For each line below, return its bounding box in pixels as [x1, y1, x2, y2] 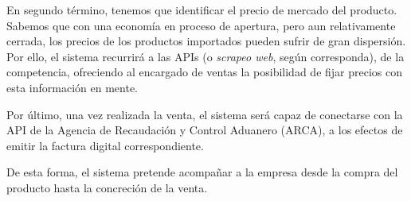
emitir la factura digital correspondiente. [6, 137, 204, 153]
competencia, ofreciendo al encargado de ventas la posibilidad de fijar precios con [6, 64, 402, 80]
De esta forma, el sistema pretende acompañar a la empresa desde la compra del [6, 164, 398, 180]
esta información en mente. [6, 79, 138, 95]
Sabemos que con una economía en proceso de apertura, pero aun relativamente [6, 17, 396, 33]
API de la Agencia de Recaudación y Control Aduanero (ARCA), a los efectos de [6, 122, 403, 138]
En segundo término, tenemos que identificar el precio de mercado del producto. [6, 2, 397, 17]
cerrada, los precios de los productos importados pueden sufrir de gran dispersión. [6, 33, 406, 49]
